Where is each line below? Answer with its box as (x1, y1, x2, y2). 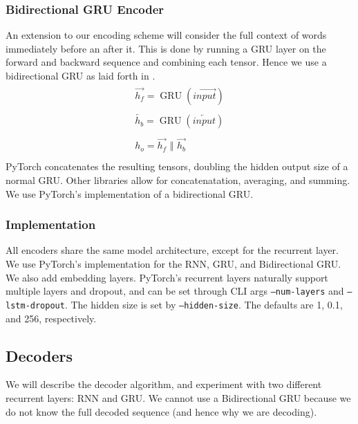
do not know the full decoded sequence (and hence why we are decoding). (6, 404, 317, 418)
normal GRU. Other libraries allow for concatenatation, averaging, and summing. (6, 173, 350, 187)
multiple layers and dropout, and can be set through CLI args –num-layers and (6, 284, 344, 298)
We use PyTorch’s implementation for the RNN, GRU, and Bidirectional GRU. (6, 257, 341, 271)
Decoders (6, 344, 73, 366)
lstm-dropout (6, 300, 65, 311)
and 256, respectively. (6, 311, 97, 325)
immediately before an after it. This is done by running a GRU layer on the (6, 41, 326, 55)
